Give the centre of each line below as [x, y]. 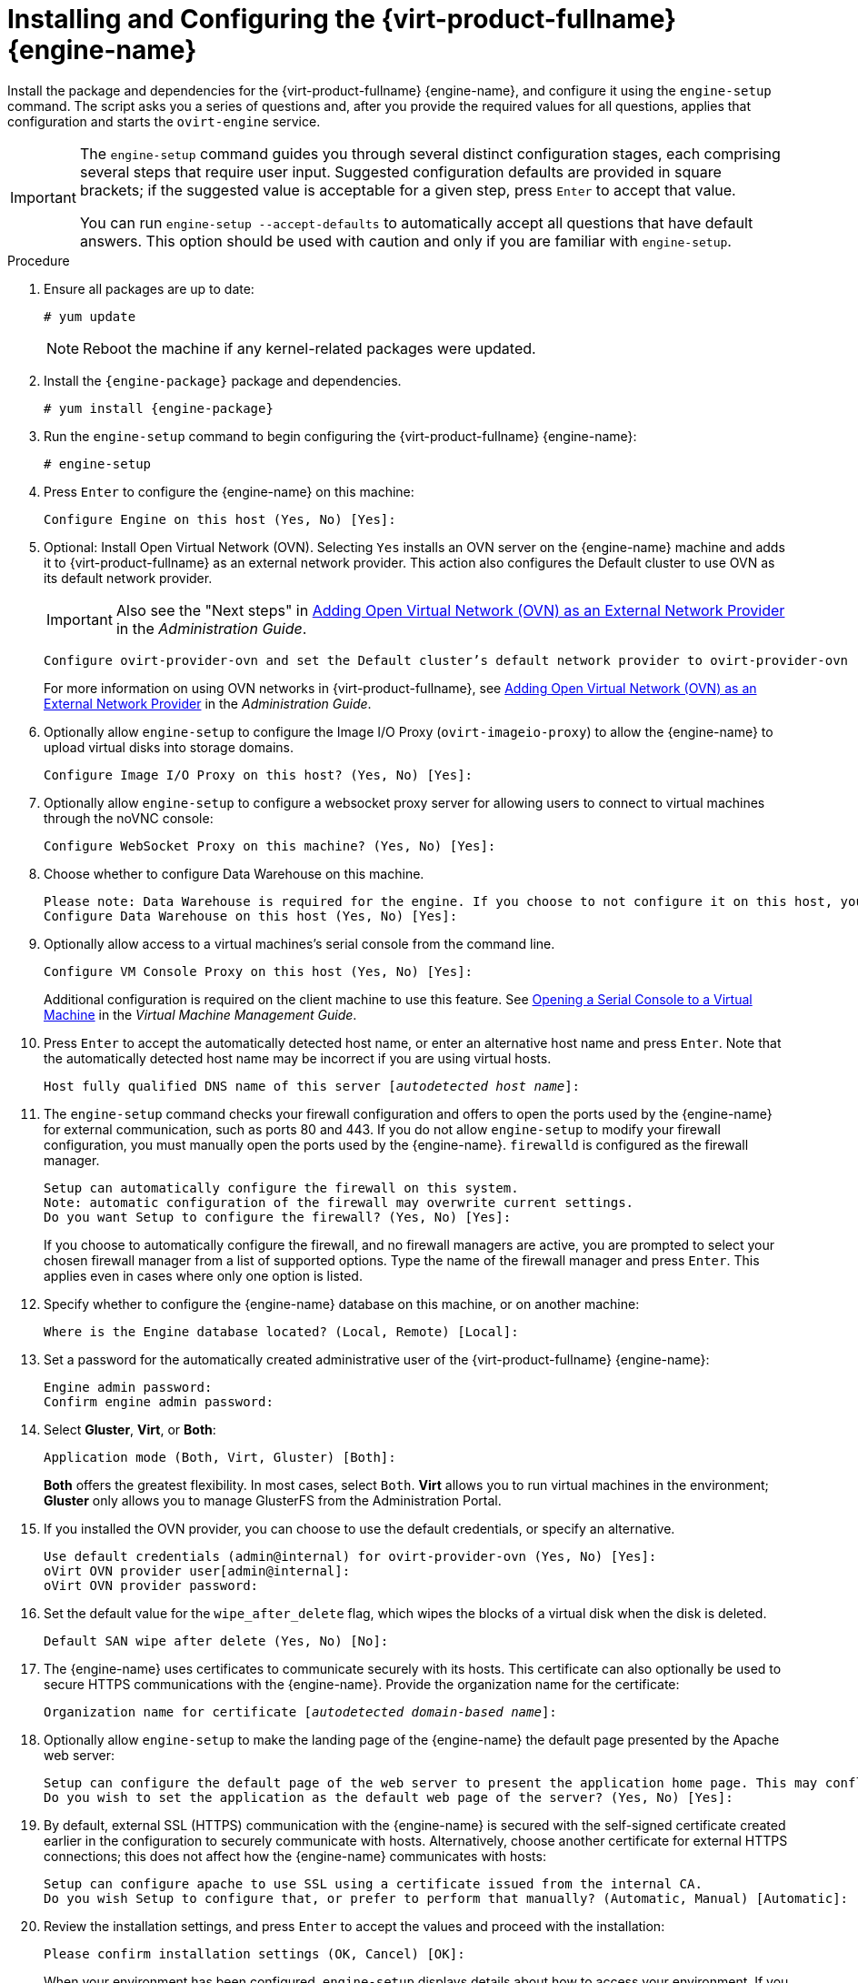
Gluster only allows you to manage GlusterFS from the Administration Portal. [273, 1500]
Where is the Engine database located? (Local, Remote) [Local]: [281, 1331]
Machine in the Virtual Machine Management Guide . [200, 1014]
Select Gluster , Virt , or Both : [130, 1429]
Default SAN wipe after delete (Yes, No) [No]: [216, 1641]
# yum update [90, 316]
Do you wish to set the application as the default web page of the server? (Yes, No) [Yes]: [389, 1797]
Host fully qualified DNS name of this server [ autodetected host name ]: [312, 1086]
